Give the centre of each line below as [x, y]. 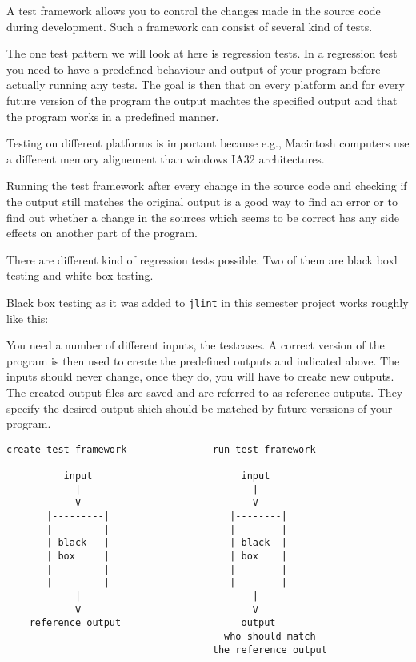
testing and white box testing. [80, 275]
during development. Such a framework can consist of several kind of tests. [190, 26]
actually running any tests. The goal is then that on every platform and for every [206, 85]
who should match [270, 636]
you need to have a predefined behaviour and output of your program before [194, 69]
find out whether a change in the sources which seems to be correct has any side [203, 217]
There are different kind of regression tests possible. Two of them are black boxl [202, 259]
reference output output [152, 623]
